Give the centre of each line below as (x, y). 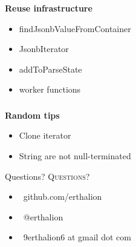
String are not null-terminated (75, 156)
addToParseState (50, 69)
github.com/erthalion (63, 196)
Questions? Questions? (47, 176)
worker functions (50, 89)
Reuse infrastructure (49, 8)
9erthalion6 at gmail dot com (77, 237)
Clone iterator (45, 135)
